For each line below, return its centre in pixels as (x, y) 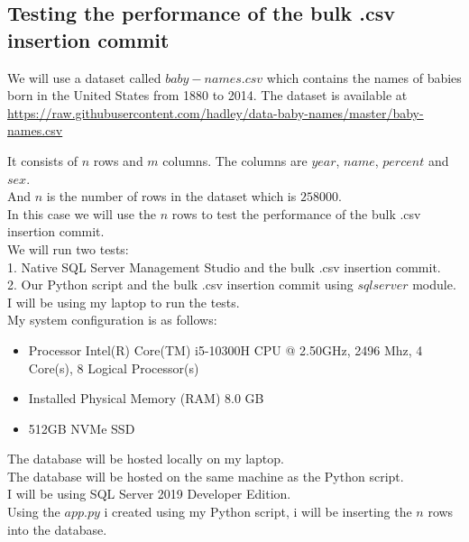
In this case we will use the (82, 213)
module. (434, 285)
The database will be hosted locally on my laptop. (146, 459)
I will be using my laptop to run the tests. (124, 302)
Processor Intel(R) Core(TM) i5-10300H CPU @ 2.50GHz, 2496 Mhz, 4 (225, 349)
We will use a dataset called (84, 77)
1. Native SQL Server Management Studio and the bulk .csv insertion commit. (224, 266)
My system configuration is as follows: (112, 320)
